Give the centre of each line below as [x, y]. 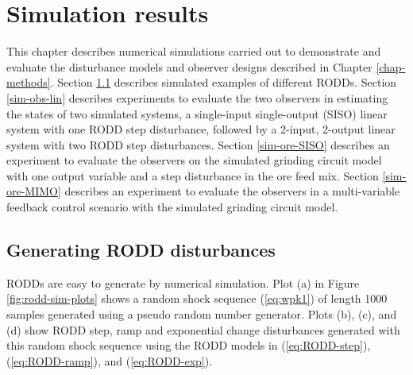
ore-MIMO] [34, 191]
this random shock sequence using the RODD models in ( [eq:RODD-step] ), [189, 345]
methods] [29, 82]
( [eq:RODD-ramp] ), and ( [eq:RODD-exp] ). [110, 360]
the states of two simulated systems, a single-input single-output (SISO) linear [197, 113]
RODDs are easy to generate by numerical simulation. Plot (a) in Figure [183, 282]
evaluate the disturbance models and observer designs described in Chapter [189, 66]
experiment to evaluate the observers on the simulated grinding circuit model [194, 160]
